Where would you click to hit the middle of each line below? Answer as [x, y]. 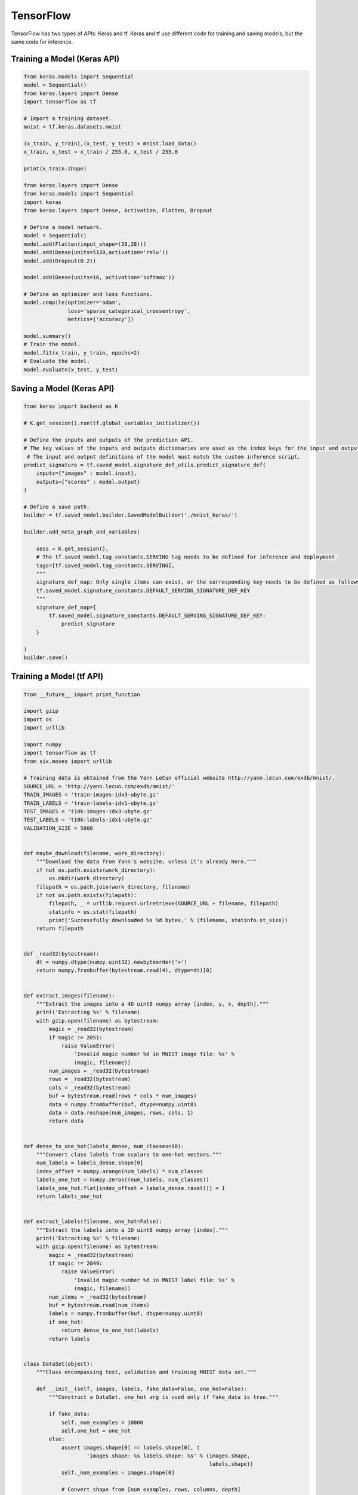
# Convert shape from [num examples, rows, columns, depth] [151, 1489]
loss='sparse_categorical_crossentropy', [129, 311]
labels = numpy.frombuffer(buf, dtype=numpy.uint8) [126, 1314]
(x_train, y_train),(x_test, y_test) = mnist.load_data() [110, 144]
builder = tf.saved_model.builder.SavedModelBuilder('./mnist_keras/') [131, 515]
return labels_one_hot [69, 1196]
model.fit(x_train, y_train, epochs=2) [82, 353]
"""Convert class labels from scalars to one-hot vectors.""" [129, 1154]
